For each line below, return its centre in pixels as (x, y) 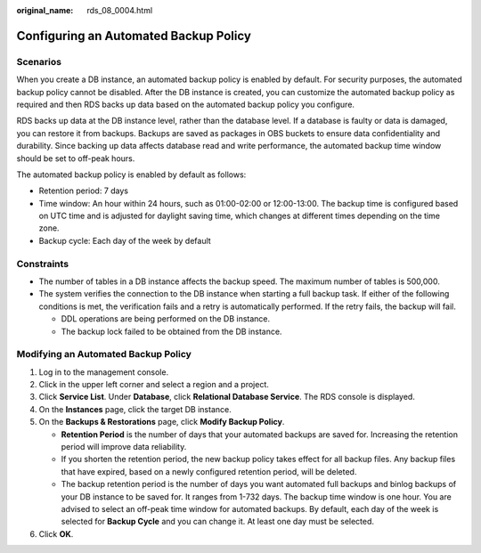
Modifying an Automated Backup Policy (104, 354)
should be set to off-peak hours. (76, 158)
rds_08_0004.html (120, 10)
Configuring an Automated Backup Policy (134, 36)
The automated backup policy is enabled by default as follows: (131, 175)
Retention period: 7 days (84, 191)
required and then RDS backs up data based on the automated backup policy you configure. (186, 104)
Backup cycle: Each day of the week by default (125, 240)
